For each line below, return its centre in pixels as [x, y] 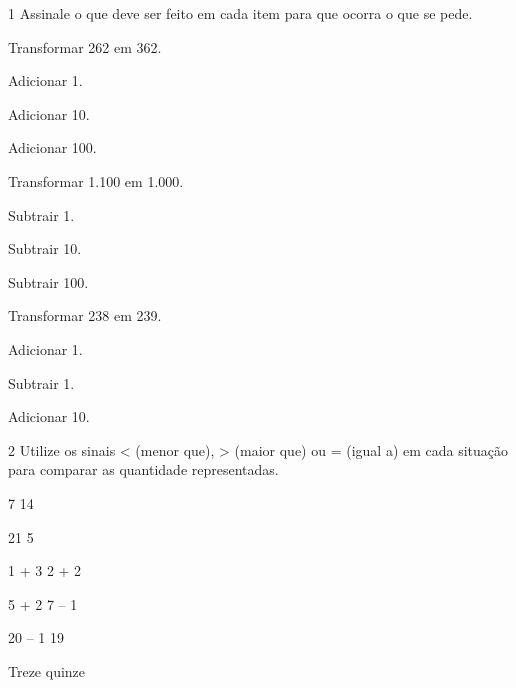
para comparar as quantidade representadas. [143, 469]
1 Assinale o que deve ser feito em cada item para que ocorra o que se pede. [240, 13]
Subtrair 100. [48, 281]
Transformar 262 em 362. [85, 46]
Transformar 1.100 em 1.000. [96, 180]
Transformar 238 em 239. [85, 315]
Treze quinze [47, 670]
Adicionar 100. [52, 147]
